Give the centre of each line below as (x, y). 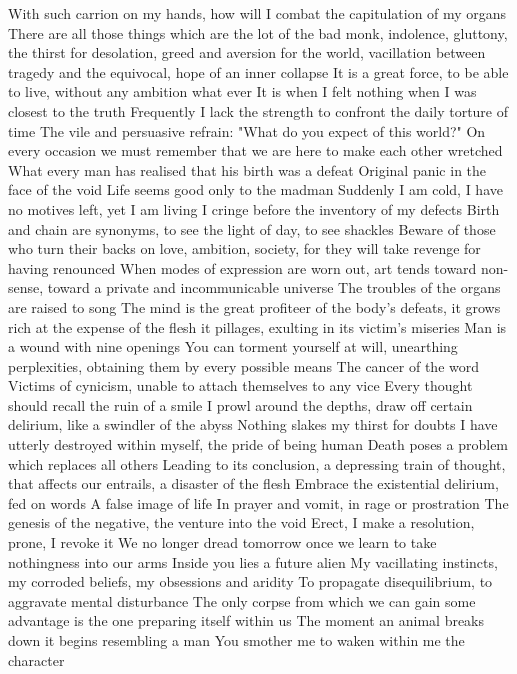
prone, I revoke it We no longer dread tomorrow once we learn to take (222, 542)
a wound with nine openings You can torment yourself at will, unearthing (233, 346)
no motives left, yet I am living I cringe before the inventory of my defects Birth (254, 208)
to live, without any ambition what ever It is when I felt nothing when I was (242, 91)
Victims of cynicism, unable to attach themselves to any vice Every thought (240, 385)
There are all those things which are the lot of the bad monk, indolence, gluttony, (258, 32)
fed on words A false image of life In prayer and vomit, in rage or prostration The (258, 502)
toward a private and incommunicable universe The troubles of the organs (274, 287)
